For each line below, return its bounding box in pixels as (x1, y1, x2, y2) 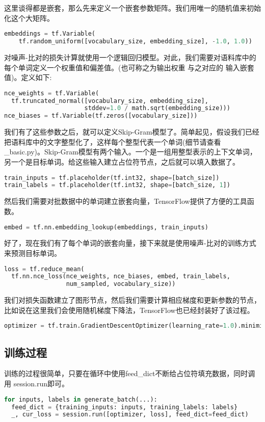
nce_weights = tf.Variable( (4, 89, 99, 97)
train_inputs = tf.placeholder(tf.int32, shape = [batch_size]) (4, 174, 220, 181)
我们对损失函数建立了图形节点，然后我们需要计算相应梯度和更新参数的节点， (4, 295, 261, 305)
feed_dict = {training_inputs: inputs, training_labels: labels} (11, 403, 238, 411)
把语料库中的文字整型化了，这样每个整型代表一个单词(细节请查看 (4, 136, 221, 147)
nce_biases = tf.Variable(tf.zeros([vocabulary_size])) (4, 112, 198, 120)
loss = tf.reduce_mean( (4, 265, 85, 273)
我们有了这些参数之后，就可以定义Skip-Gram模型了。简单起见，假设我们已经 (4, 126, 259, 137)
